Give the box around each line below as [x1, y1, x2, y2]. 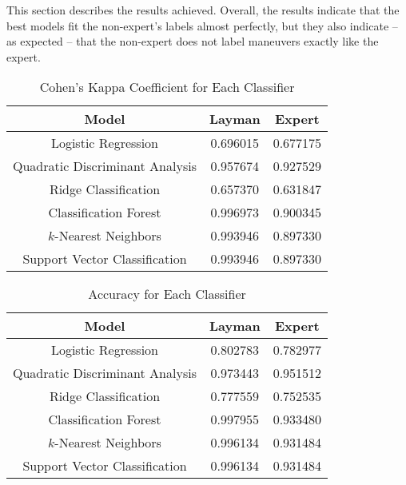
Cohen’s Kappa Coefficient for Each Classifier [39, 78, 295, 97]
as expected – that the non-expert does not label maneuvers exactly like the [6, 33, 379, 50]
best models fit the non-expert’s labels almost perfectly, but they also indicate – [6, 17, 398, 34]
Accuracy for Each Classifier [88, 284, 246, 304]
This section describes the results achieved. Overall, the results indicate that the [6, 2, 400, 18]
